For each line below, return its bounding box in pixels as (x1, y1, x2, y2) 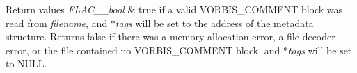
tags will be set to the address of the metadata (115, 15, 314, 30)
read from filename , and (6, 15, 108, 30)
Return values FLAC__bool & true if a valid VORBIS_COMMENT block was (6, 2, 343, 16)
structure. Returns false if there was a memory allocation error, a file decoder (6, 29, 335, 44)
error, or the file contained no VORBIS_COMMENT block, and (6, 42, 280, 57)
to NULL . (6, 56, 47, 71)
